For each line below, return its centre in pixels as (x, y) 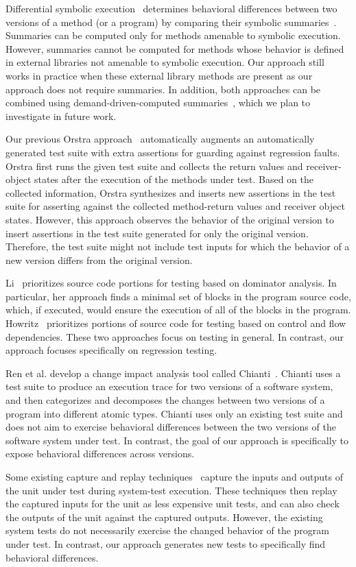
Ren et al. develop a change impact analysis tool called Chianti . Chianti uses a (173, 373)
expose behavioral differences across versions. (100, 454)
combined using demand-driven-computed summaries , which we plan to (158, 102)
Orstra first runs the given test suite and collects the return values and (154, 166)
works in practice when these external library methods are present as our (159, 75)
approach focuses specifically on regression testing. (111, 350)
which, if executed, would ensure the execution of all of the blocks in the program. (178, 310)
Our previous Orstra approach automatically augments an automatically (160, 139)
